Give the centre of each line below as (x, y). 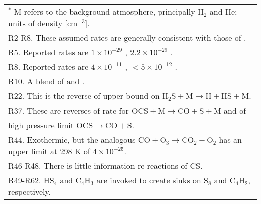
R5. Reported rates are (48, 52)
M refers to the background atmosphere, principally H (109, 11)
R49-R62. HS (31, 180)
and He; (223, 11)
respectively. (30, 192)
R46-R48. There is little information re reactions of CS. (105, 166)
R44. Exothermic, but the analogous (72, 139)
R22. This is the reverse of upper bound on (84, 96)
